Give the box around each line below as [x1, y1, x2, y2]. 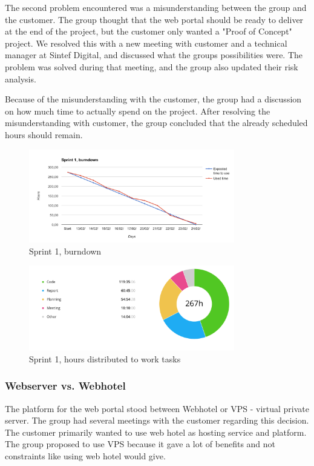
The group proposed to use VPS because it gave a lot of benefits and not [5, 438, 276, 450]
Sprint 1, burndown [29, 244, 102, 257]
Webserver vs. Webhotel [5, 378, 126, 393]
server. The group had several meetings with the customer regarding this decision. [5, 414, 309, 427]
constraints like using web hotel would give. [5, 449, 166, 462]
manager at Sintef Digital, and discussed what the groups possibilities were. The [5, 48, 303, 61]
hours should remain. [5, 128, 83, 141]
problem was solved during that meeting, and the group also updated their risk [5, 60, 298, 73]
